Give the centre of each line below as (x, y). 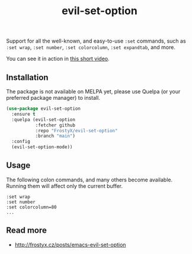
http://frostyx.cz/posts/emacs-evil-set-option (70, 245)
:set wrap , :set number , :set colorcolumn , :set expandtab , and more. (91, 47)
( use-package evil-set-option (44, 109)
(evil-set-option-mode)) (42, 147)
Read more (27, 231)
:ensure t (23, 114)
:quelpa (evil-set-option (44, 119)
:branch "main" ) (55, 136)
